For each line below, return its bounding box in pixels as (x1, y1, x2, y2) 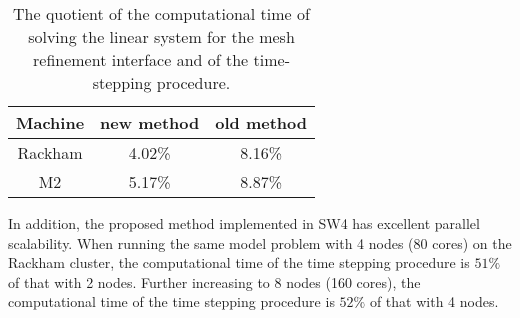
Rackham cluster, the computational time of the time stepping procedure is (8, 252, 470, 273)
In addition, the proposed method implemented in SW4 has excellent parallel (8, 213, 480, 233)
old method (215, 111, 307, 134)
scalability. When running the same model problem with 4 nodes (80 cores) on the (8, 232, 512, 253)
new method (100, 111, 200, 134)
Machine (16, 111, 85, 134)
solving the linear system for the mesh (28, 25, 295, 48)
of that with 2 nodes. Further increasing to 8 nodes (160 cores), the (8, 271, 421, 292)
